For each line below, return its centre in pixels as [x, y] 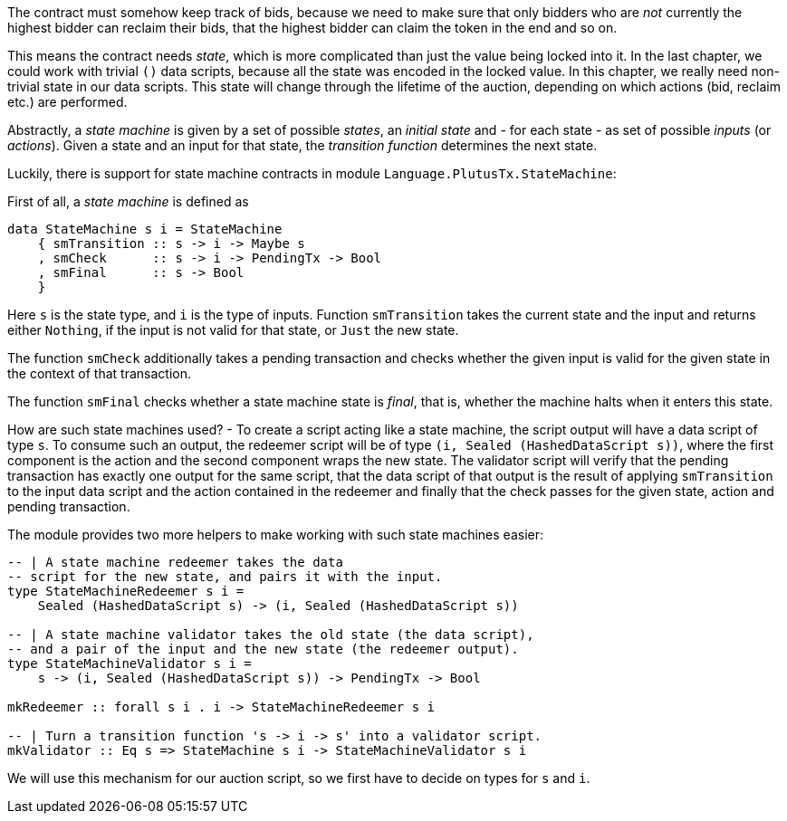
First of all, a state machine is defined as [128, 201]
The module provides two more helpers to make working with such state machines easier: [275, 535]
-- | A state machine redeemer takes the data [175, 562]
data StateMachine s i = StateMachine [145, 229]
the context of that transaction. [99, 373]
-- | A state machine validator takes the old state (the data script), [271, 635]
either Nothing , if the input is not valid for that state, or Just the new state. [233, 330]
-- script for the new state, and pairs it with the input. [225, 577]
